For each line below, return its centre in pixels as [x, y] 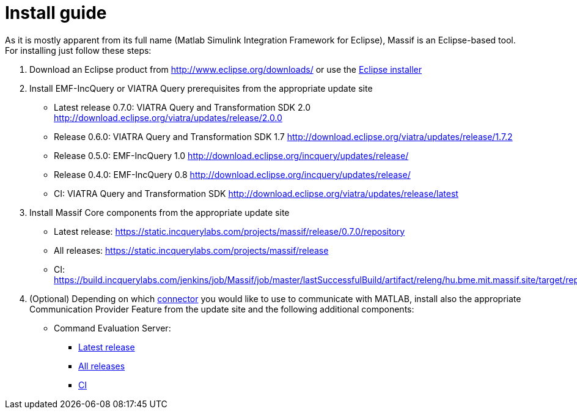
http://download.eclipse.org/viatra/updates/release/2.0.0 [168, 117]
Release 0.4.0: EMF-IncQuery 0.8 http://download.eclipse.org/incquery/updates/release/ [232, 174]
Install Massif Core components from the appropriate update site [160, 212]
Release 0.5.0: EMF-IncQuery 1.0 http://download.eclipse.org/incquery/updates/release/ [231, 155]
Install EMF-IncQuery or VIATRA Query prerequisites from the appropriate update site [201, 88]
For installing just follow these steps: [78, 50]
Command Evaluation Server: [112, 328]
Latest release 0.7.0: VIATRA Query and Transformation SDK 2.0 [182, 107]
